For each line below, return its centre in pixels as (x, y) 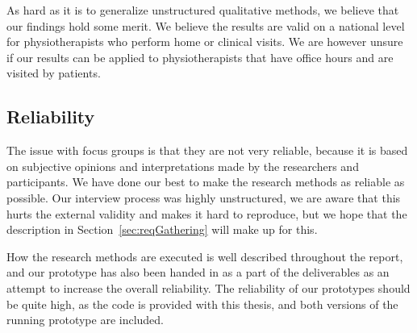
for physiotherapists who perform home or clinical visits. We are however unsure (205, 42)
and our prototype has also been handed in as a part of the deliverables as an (198, 272)
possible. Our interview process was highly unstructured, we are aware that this (204, 197)
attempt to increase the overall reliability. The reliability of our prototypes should (208, 287)
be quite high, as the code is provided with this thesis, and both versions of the (202, 304)
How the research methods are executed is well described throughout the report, (205, 256)
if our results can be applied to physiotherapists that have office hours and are (200, 57)
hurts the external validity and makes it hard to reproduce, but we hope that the (207, 213)
